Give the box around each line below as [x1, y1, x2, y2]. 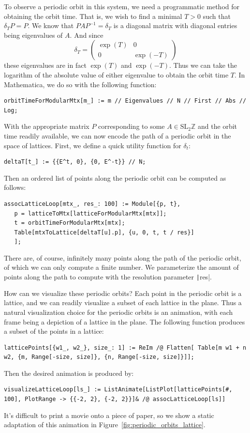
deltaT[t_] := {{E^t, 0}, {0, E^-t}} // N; [4, 158, 146, 166]
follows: [4, 182, 26, 192]
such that [203, 11, 231, 21]
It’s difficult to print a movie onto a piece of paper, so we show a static [4, 410, 214, 420]
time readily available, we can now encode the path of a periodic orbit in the [4, 130, 231, 140]
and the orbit [198, 121, 237, 131]
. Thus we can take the [169, 60, 237, 70]
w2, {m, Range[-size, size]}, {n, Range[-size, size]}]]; [4, 354, 194, 361]
